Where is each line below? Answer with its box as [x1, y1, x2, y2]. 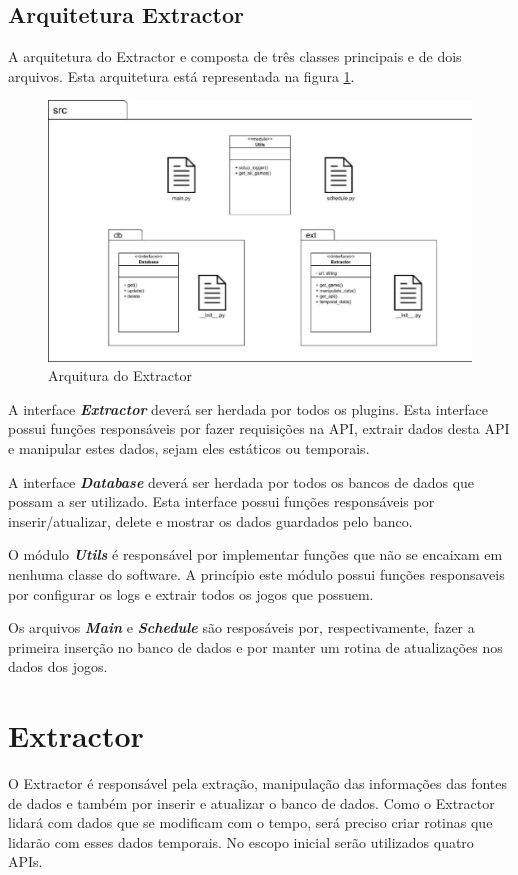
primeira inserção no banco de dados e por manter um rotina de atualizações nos [8, 636, 503, 657]
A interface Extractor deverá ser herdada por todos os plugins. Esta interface [8, 398, 488, 419]
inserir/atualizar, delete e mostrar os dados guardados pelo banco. [8, 510, 413, 531]
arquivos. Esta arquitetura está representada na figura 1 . [8, 65, 355, 86]
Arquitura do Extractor [48, 365, 192, 386]
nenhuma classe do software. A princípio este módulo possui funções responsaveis [8, 564, 505, 584]
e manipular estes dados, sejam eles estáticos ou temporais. [8, 438, 370, 459]
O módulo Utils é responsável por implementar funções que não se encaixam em [8, 544, 503, 565]
